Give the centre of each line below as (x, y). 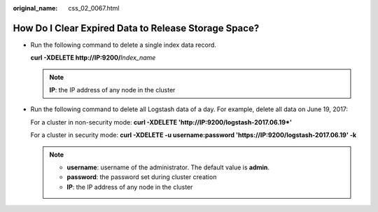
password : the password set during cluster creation (142, 177)
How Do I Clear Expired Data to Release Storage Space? (136, 28)
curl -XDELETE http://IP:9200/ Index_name (93, 58)
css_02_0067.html (94, 8)
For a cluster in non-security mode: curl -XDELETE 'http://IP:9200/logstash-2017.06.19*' (161, 122)
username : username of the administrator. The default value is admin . (168, 167)
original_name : (35, 8)
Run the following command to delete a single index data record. (124, 45)
